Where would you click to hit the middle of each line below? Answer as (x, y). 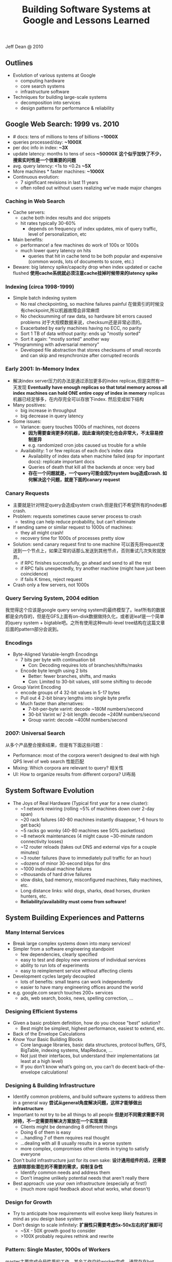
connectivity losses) (42, 841)
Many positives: (30, 405)
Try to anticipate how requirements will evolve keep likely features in (85, 1214)
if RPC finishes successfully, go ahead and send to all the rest (86, 563)
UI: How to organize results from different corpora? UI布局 (74, 774)
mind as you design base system (47, 1219)
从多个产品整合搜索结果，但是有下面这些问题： (55, 745)
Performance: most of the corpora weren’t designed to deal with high (86, 755)
